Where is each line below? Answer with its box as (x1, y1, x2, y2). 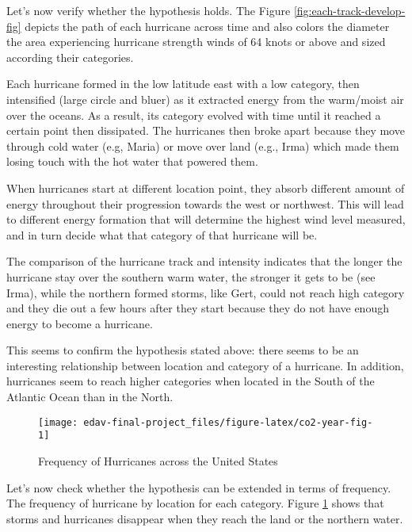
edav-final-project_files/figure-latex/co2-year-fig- (83, 416, 373, 428)
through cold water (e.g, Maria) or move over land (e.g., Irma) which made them (6, 137, 399, 154)
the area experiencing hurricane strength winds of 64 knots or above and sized (6, 33, 386, 50)
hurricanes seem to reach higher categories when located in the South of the (6, 373, 375, 389)
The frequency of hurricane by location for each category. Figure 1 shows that (6, 495, 384, 511)
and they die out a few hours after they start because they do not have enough (6, 300, 389, 316)
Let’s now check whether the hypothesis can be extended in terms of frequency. (6, 479, 391, 496)
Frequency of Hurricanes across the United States (38, 452, 278, 469)
